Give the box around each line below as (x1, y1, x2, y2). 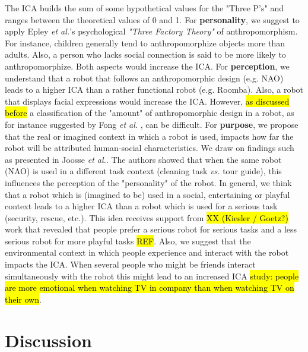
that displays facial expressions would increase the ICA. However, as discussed (5, 95, 290, 107)
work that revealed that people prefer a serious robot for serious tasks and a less (5, 223, 297, 235)
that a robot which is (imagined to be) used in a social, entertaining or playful (5, 188, 290, 200)
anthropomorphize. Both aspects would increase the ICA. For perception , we (5, 59, 290, 72)
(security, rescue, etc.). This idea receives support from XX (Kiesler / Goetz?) (5, 211, 288, 224)
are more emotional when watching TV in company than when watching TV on (5, 281, 294, 294)
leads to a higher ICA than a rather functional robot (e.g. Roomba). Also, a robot (5, 83, 304, 96)
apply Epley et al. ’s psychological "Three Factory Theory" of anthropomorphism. (5, 25, 298, 37)
